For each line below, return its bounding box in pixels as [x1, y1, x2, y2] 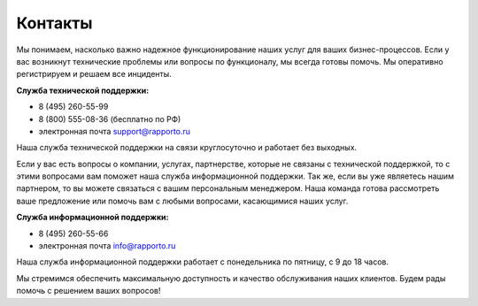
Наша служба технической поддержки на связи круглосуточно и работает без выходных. [16, 142, 358, 153]
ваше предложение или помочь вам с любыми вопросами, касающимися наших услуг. [16, 195, 349, 206]
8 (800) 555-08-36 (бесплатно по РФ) [38, 113, 181, 124]
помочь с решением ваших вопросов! [16, 286, 161, 296]
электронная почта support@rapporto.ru [38, 126, 190, 136]
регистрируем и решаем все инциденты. [16, 69, 172, 80]
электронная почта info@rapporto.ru [38, 241, 176, 251]
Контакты [16, 13, 93, 33]
